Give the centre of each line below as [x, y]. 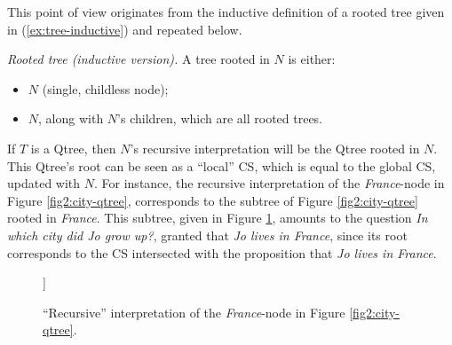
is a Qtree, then [73, 148]
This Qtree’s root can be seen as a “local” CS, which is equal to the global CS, [222, 165]
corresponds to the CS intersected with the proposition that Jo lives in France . [222, 252]
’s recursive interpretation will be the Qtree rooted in [275, 148]
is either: [312, 59]
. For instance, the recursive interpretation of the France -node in [270, 183]
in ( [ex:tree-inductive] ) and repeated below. [125, 29]
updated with [44, 183]
